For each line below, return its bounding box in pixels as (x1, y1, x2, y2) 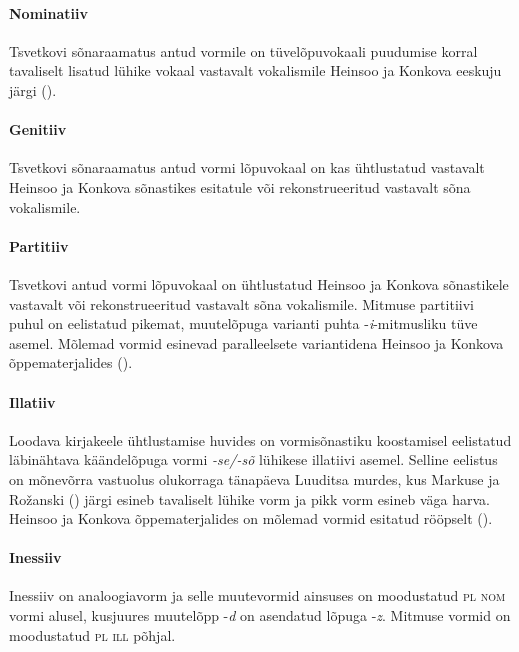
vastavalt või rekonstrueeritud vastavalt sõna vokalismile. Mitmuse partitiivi (9, 293, 474, 314)
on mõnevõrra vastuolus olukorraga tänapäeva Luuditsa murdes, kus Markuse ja (9, 468, 500, 489)
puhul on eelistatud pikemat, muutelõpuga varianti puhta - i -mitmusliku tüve (9, 313, 478, 334)
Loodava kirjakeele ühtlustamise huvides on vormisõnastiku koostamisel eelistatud (9, 429, 512, 450)
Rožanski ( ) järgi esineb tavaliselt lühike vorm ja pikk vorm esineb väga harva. (9, 488, 490, 509)
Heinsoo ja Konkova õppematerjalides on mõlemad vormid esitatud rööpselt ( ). (9, 508, 493, 529)
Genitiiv (9, 119, 67, 140)
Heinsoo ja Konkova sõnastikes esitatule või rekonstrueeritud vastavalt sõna (9, 176, 471, 197)
